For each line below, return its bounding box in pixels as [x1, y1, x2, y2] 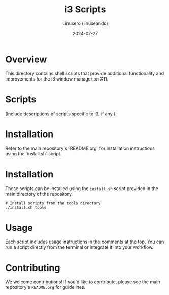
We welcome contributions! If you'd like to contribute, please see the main [5, 279, 160, 285]
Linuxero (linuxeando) [62, 20, 108, 26]
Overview [5, 53, 47, 65]
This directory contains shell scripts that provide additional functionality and [5, 70, 164, 76]
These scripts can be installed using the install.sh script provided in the [5, 185, 158, 192]
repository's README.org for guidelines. [5, 284, 86, 290]
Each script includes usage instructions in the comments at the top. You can [5, 238, 164, 245]
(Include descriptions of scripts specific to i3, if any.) [5, 111, 116, 117]
